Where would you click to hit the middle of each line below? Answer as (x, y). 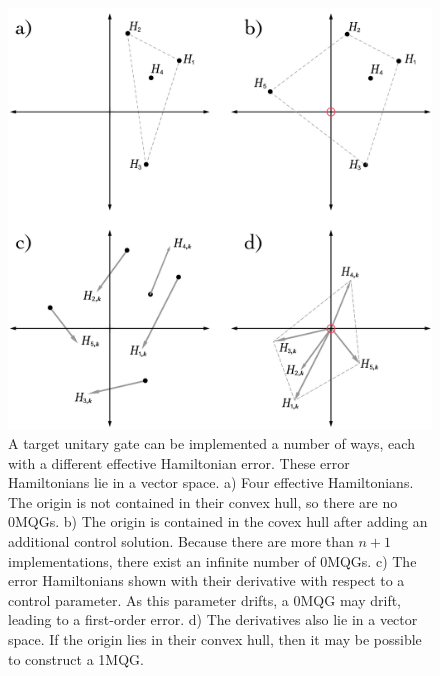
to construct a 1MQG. (76, 658)
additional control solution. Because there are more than (181, 541)
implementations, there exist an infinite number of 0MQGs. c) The (212, 560)
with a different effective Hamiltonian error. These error (179, 462)
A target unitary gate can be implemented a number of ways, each (211, 443)
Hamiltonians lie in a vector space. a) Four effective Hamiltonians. (211, 482)
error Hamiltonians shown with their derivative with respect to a (206, 580)
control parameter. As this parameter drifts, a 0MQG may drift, (205, 599)
